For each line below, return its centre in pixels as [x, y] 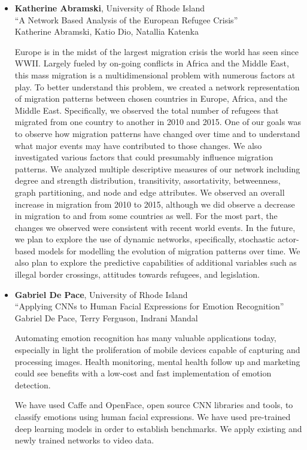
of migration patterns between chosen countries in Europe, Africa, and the [151, 98]
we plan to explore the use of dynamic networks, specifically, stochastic [145, 239]
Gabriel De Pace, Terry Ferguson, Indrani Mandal [106, 317]
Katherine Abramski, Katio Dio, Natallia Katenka [107, 31]
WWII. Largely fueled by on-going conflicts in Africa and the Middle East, [152, 63]
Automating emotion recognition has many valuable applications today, [145, 338]
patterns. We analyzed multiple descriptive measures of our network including [157, 168]
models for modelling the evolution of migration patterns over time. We [169, 250]
